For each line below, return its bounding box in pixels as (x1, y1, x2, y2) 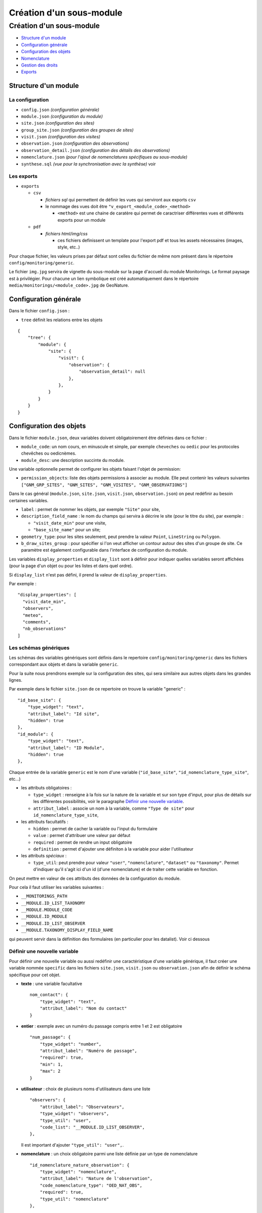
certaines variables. (9, 497, 49, 503)
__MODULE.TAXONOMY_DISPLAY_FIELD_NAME (21, 927, 114, 933)
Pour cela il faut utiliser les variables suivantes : (9, 884, 104, 890)
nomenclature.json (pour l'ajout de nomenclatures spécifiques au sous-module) (21, 154, 188, 160)
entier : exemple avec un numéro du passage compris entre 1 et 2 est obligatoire (21, 1023, 182, 1029)
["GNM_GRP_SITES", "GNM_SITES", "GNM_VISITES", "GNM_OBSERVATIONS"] (21, 482, 188, 488)
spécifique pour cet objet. (9, 972, 61, 978)
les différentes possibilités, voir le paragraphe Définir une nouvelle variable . (33, 799, 184, 804)
